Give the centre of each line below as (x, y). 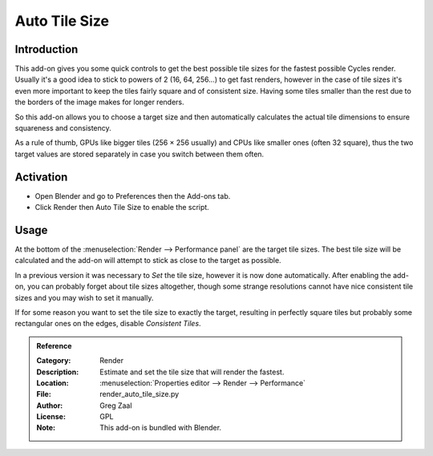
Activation (41, 177)
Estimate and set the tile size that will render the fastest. (192, 372)
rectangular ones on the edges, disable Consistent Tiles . (108, 324)
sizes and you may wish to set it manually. (84, 297)
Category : (54, 361)
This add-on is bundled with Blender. (161, 428)
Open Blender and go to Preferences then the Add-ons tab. (133, 196)
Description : (58, 372)
